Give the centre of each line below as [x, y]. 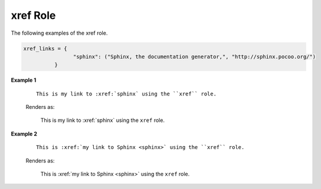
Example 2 [24, 134]
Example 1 [24, 80]
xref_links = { [45, 48]
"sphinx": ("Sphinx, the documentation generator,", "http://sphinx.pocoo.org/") [194, 57]
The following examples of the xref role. [59, 33]
